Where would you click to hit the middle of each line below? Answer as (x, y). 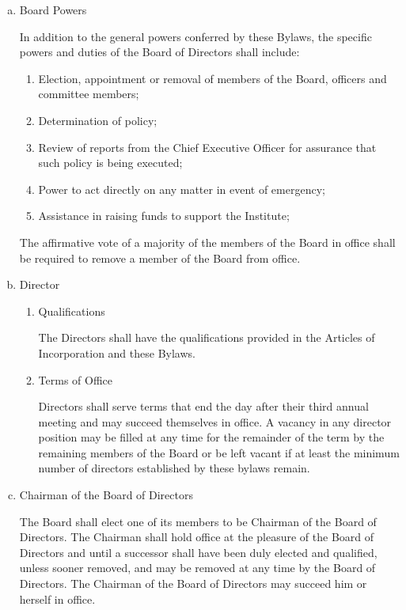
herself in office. (57, 599)
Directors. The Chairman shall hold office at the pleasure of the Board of (197, 537)
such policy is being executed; (110, 163)
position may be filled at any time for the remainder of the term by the (211, 437)
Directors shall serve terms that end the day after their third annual (203, 406)
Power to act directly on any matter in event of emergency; (182, 189)
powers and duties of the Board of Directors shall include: (159, 52)
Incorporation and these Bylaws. (117, 352)
